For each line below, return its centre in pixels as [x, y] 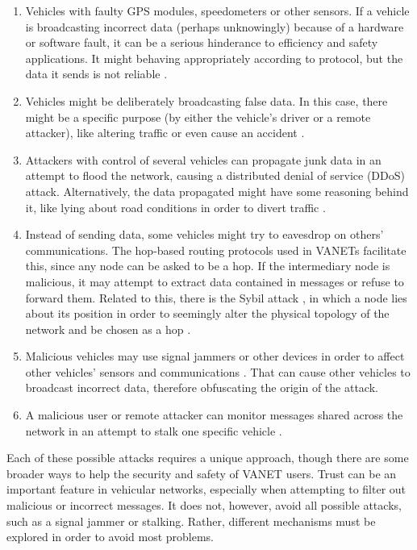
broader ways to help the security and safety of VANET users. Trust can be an [202, 473]
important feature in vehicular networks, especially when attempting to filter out [206, 489]
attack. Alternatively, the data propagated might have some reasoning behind [217, 191]
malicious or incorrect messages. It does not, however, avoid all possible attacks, [204, 505]
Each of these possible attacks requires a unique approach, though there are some [208, 458]
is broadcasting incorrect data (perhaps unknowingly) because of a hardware [215, 26]
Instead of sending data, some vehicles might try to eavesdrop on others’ [204, 234]
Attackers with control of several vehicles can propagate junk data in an [203, 159]
